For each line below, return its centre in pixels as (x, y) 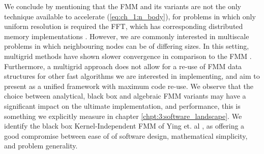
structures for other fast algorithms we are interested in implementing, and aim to (132, 76)
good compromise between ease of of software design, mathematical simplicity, (126, 135)
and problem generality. (41, 146)
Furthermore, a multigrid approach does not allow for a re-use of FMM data (123, 66)
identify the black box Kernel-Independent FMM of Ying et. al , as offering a (124, 126)
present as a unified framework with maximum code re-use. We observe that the (129, 86)
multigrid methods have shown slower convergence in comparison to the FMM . (128, 56)
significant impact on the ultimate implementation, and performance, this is (122, 105)
